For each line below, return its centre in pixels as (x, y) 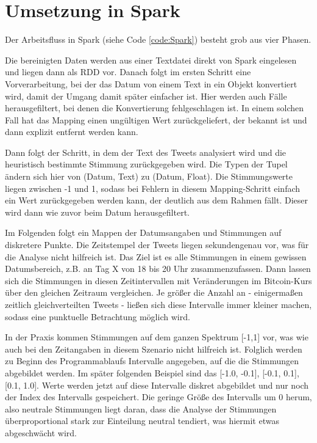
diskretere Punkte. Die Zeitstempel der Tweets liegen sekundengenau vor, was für (157, 245)
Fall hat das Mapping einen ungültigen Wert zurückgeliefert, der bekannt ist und (156, 119)
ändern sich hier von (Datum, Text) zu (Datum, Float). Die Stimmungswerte (149, 176)
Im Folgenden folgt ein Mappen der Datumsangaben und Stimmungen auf (143, 232)
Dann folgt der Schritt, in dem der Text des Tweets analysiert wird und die (146, 152)
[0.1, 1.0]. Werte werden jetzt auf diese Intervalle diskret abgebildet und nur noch (157, 385)
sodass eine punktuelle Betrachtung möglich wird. (98, 316)
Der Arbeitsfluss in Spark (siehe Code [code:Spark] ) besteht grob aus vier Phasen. (158, 39)
